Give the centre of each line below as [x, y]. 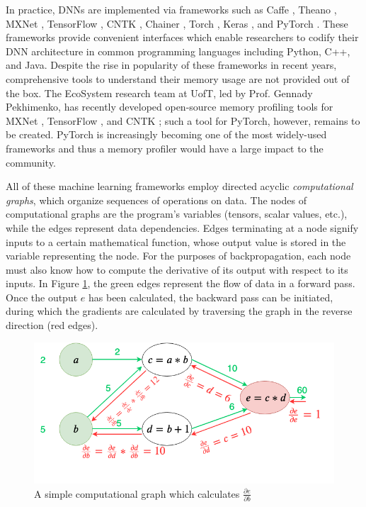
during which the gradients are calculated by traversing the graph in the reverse [179, 311]
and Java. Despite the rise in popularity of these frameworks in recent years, [171, 65]
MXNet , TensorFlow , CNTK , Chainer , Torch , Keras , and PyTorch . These [177, 23]
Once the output [42, 297]
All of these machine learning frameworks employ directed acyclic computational [179, 186]
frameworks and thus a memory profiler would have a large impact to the [165, 148]
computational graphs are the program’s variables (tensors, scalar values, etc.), [177, 214]
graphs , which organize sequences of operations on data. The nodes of [156, 200]
